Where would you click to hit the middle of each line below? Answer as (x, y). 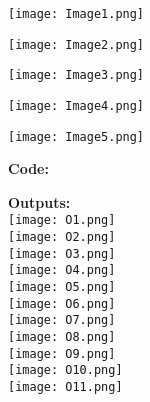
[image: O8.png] (62, 337)
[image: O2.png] (62, 237)
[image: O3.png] (62, 253)
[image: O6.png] (62, 303)
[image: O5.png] (62, 287)
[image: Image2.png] (76, 44)
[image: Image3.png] (76, 75)
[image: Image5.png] (76, 136)
